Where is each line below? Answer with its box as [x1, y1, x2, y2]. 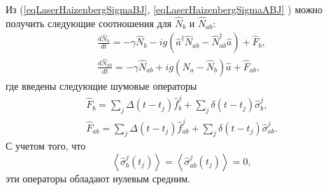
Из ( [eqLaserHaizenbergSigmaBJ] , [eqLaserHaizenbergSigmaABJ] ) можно [6, 2, 323, 16]
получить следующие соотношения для [6, 15, 172, 30]
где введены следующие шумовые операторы [6, 78, 197, 93]
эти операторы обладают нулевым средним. [6, 171, 190, 186]
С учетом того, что [6, 138, 86, 153]
